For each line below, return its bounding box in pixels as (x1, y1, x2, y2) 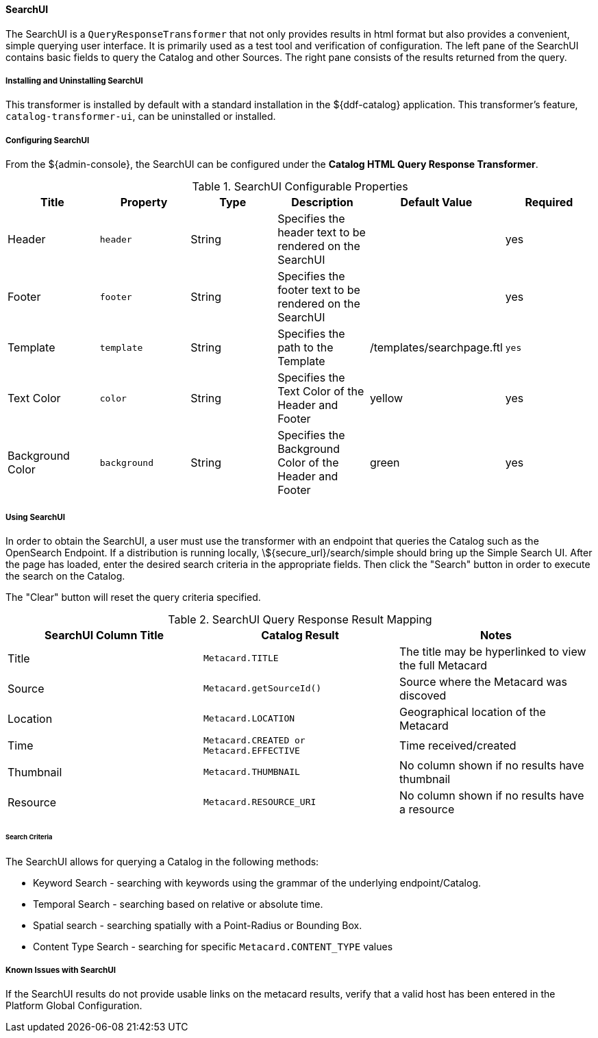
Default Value (400, 195, 473, 210)
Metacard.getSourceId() (203, 683, 322, 694)
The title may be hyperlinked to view (399, 644, 586, 658)
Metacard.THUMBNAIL (203, 767, 300, 778)
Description (291, 195, 353, 210)
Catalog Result (261, 628, 339, 642)
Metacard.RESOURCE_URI (203, 797, 316, 808)
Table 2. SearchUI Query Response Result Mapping (168, 612, 432, 626)
